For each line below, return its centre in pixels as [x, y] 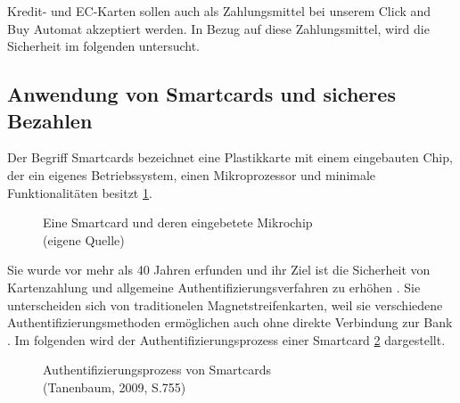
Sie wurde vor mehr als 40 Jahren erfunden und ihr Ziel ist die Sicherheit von [219, 270]
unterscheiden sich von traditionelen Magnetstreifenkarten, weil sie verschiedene [225, 304]
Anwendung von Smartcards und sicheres [201, 94]
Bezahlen [50, 120]
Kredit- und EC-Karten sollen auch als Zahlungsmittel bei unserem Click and [219, 11]
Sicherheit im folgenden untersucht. [104, 46]
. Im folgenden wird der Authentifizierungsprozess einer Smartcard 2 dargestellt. [226, 339]
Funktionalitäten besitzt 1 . [80, 192]
